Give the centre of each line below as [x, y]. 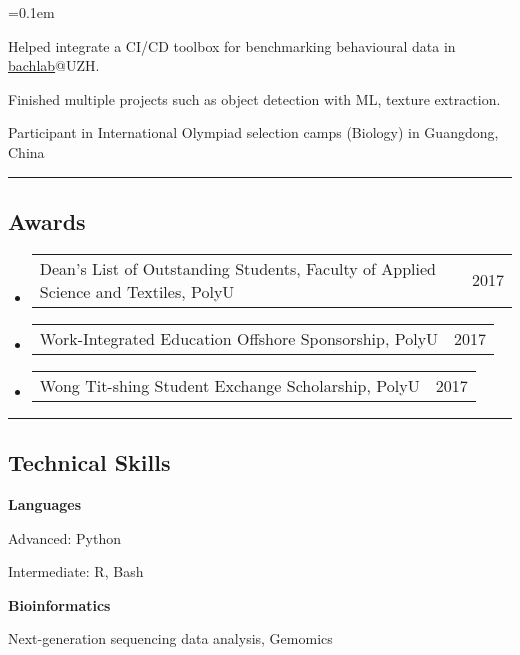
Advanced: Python [64, 537]
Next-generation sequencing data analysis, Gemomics [170, 638]
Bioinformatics [59, 604]
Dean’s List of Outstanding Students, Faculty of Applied [237, 268]
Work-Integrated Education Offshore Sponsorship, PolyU [239, 338]
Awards [47, 220]
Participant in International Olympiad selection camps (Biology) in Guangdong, [253, 132]
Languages [45, 503]
